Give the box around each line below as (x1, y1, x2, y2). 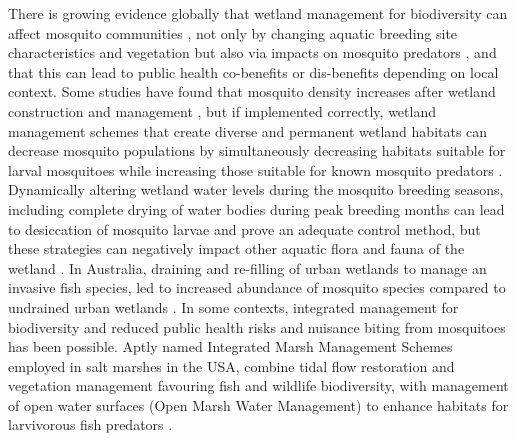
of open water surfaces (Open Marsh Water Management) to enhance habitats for (8, 394, 509, 415)
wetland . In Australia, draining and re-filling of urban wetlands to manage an (8, 257, 487, 278)
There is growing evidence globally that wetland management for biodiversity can (8, 3, 508, 23)
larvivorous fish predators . (8, 414, 173, 435)
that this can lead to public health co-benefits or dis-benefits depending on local (8, 61, 499, 82)
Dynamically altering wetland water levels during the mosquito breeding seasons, (8, 179, 504, 200)
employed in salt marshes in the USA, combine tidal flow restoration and (8, 355, 455, 376)
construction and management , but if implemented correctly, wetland (8, 100, 436, 121)
